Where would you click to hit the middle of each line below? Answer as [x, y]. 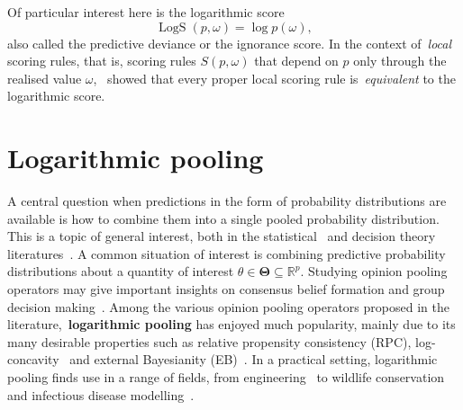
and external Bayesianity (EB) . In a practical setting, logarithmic [254, 359]
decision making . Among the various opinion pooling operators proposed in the [228, 306]
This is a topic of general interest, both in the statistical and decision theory [222, 236]
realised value [45, 78]
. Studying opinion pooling [374, 271]
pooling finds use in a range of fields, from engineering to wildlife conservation [226, 377]
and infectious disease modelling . [101, 394]
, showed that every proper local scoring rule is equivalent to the [274, 78]
